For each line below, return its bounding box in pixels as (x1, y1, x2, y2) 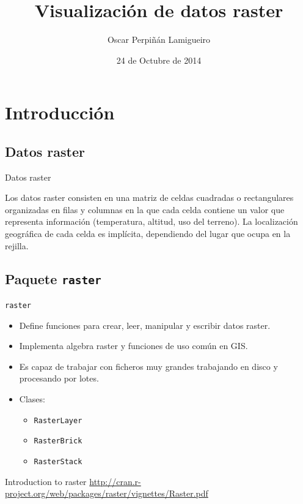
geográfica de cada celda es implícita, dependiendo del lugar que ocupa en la (5, 227, 291, 240)
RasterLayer (34, 416, 82, 425)
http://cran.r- (89, 475, 141, 487)
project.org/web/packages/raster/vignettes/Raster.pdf (5, 487, 208, 500)
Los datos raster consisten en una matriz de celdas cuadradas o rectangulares (5, 191, 294, 204)
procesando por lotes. (19, 372, 99, 385)
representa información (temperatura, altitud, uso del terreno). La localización (5, 215, 298, 228)
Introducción (5, 100, 115, 125)
